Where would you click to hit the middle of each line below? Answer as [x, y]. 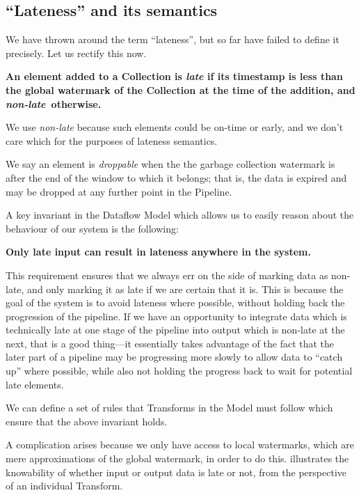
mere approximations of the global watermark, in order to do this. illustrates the [177, 458]
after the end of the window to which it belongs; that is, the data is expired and [176, 177]
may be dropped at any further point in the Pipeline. [119, 191]
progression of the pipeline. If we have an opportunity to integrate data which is [176, 316]
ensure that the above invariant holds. [87, 421]
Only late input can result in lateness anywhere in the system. [158, 252]
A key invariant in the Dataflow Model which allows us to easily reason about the [180, 215]
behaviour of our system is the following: [92, 228]
